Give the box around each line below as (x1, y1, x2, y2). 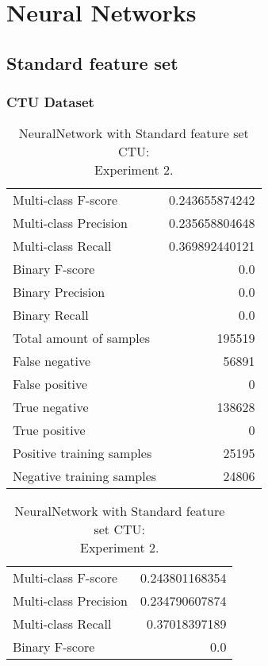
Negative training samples (13, 467, 157, 486)
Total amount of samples (13, 329, 151, 348)
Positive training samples (13, 444, 152, 463)
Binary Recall (13, 306, 89, 325)
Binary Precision (13, 283, 105, 302)
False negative (13, 352, 91, 371)
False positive (13, 375, 88, 394)
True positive (13, 421, 86, 440)
